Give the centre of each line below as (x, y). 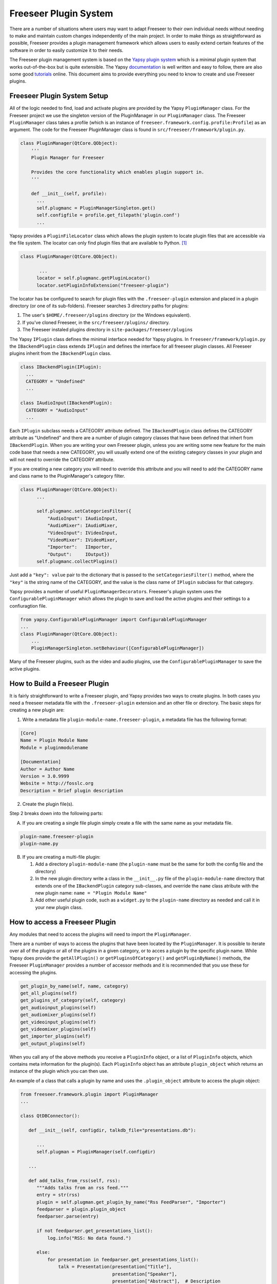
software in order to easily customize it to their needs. (66, 50)
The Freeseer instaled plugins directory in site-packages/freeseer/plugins (107, 330)
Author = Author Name (47, 769)
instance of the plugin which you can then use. (59, 1071)
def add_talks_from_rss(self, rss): (74, 1181)
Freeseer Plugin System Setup (59, 96)
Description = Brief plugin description (72, 790)
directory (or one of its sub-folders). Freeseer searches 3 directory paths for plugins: (99, 306)
